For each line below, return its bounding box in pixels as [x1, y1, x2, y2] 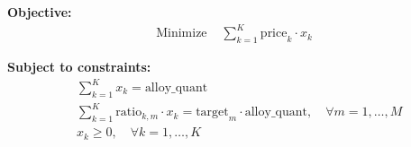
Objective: [7, 3, 72, 21]
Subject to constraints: [7, 56, 151, 75]
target [196, 106, 229, 119]
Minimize [156, 27, 207, 40]
